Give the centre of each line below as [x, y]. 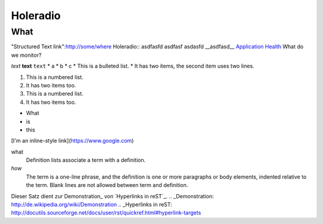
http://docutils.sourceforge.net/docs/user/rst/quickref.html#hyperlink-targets [106, 213]
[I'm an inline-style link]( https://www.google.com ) [72, 141]
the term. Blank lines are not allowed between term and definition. [107, 185]
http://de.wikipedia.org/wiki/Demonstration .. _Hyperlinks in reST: [92, 205]
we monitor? [26, 55]
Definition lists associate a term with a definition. [86, 160]
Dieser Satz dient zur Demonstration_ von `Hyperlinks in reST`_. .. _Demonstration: [112, 196]
